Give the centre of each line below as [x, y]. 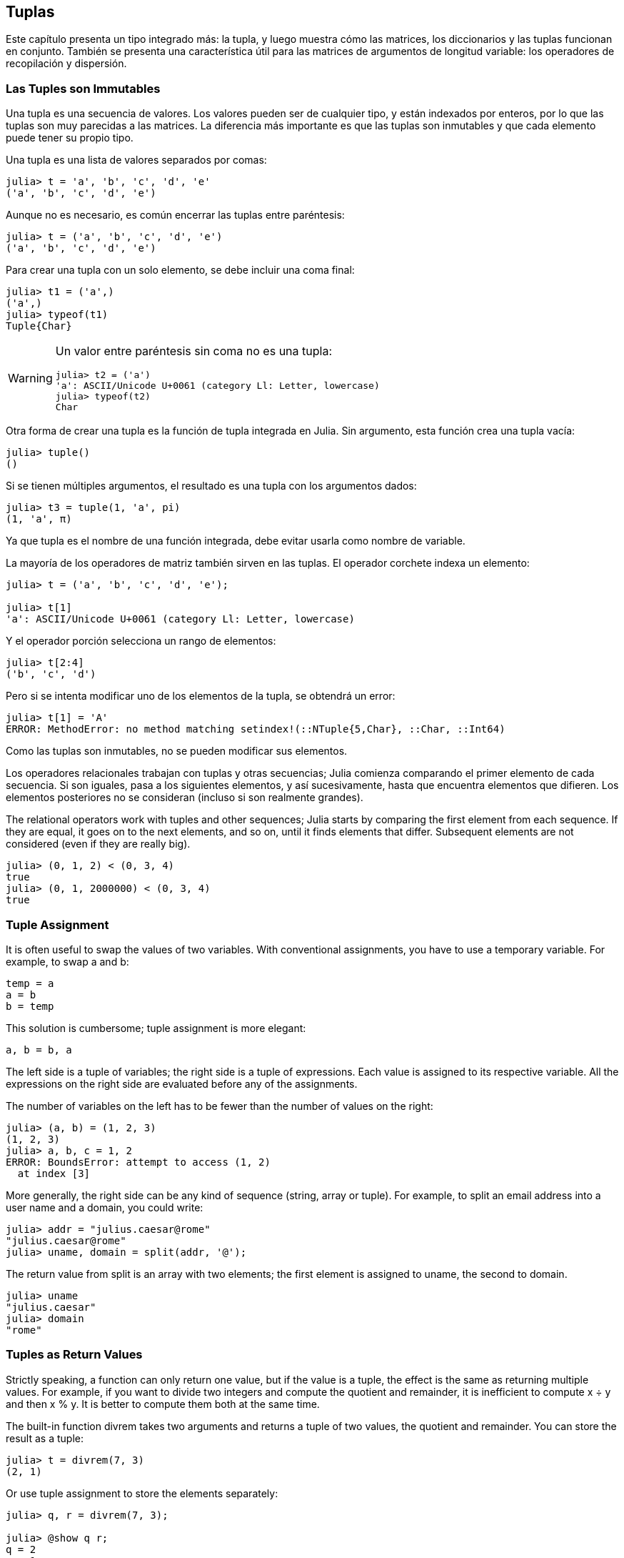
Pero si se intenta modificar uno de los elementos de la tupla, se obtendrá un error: [201, 696]
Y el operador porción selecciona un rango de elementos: [141, 641]
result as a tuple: [45, 1438]
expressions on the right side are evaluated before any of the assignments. [182, 1083]
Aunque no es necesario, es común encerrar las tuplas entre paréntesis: [175, 215]
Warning [30, 378]
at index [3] [54, 1173]
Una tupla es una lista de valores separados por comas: [136, 160]
